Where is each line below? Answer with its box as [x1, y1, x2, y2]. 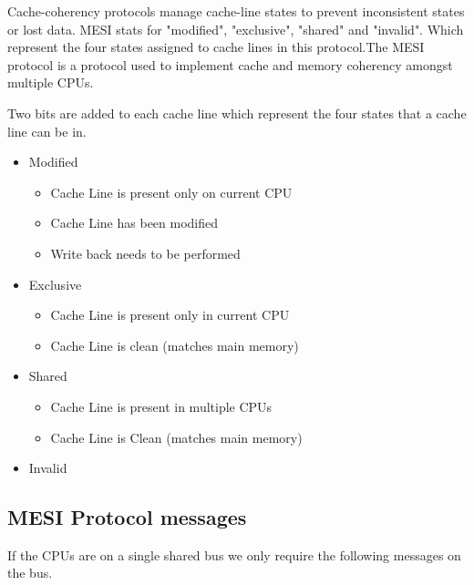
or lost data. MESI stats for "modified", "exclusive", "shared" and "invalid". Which [7, 19, 464, 38]
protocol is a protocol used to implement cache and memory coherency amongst [7, 55, 453, 74]
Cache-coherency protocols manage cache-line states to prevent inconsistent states [7, 2, 465, 20]
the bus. [7, 563, 53, 582]
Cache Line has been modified [50, 213, 219, 232]
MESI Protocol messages [7, 503, 247, 531]
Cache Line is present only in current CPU [50, 305, 290, 324]
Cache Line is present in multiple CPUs [50, 396, 273, 416]
